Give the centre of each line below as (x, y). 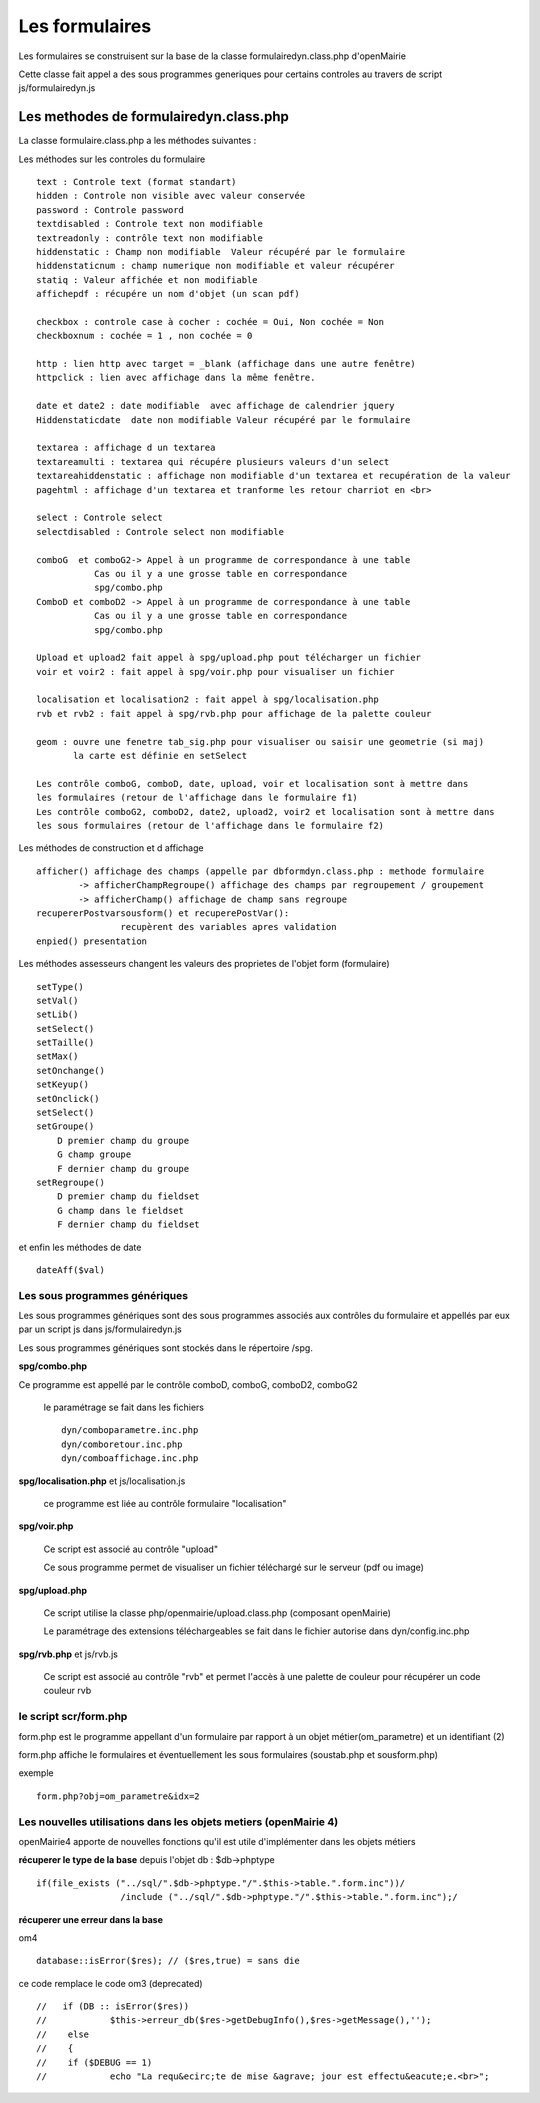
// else (63, 2034)
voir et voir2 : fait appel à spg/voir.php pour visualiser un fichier (215, 671)
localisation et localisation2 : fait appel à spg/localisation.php (207, 699)
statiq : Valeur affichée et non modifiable (147, 279)
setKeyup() (63, 1084)
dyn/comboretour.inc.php (122, 1444)
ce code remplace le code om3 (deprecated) (111, 1983)
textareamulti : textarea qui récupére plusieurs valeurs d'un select (213, 461)
